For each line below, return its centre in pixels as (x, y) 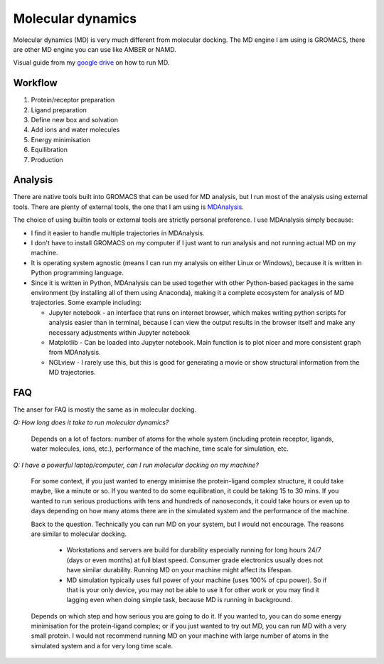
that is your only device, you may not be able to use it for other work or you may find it (193, 589)
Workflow (36, 83)
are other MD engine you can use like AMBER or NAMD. (95, 49)
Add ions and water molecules (75, 130)
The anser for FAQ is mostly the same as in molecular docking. (105, 409)
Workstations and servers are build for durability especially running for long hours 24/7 (194, 550)
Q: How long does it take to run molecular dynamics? (91, 422)
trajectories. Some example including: (86, 303)
